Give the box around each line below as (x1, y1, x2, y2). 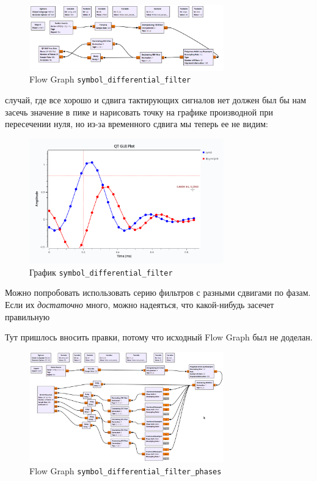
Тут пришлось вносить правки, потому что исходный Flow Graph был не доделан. (5, 331, 313, 343)
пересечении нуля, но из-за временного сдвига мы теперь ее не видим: (5, 117, 268, 130)
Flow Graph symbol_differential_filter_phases (29, 464, 222, 477)
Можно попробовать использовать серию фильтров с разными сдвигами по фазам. (5, 286, 311, 299)
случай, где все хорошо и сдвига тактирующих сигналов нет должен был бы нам (5, 94, 307, 106)
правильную (5, 310, 50, 323)
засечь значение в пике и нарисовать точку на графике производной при (5, 105, 273, 118)
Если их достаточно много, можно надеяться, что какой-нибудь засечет (5, 298, 274, 310)
